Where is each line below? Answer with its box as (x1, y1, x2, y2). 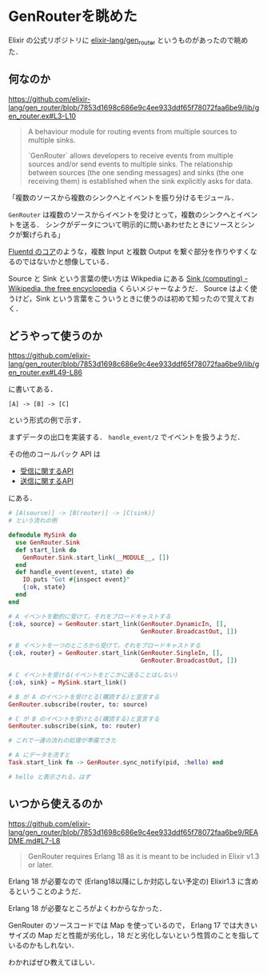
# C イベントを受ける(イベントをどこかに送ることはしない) (8, 671, 178, 680)
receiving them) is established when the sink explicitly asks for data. (27, 176, 253, 186)
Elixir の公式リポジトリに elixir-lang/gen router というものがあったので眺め (8, 35, 249, 46)
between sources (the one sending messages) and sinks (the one (27, 167, 244, 177)
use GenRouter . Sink (15, 538, 81, 546)
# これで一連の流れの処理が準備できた (8, 736, 118, 744)
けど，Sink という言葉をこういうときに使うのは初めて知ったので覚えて (14, 293, 248, 303)
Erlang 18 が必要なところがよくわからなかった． (8, 903, 166, 912)
